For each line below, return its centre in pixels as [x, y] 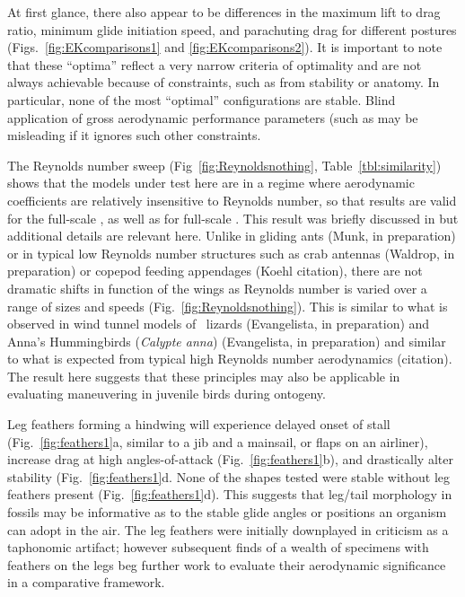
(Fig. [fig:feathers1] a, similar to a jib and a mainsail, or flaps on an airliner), [218, 441]
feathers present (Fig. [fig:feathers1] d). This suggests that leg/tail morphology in [230, 494]
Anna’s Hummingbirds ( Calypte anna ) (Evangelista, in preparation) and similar [227, 341]
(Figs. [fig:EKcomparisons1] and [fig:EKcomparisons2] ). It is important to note [225, 47]
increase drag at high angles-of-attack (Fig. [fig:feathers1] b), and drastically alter [230, 459]
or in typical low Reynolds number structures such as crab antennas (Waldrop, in [231, 253]
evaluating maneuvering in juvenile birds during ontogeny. [167, 394]
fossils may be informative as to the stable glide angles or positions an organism [227, 512]
